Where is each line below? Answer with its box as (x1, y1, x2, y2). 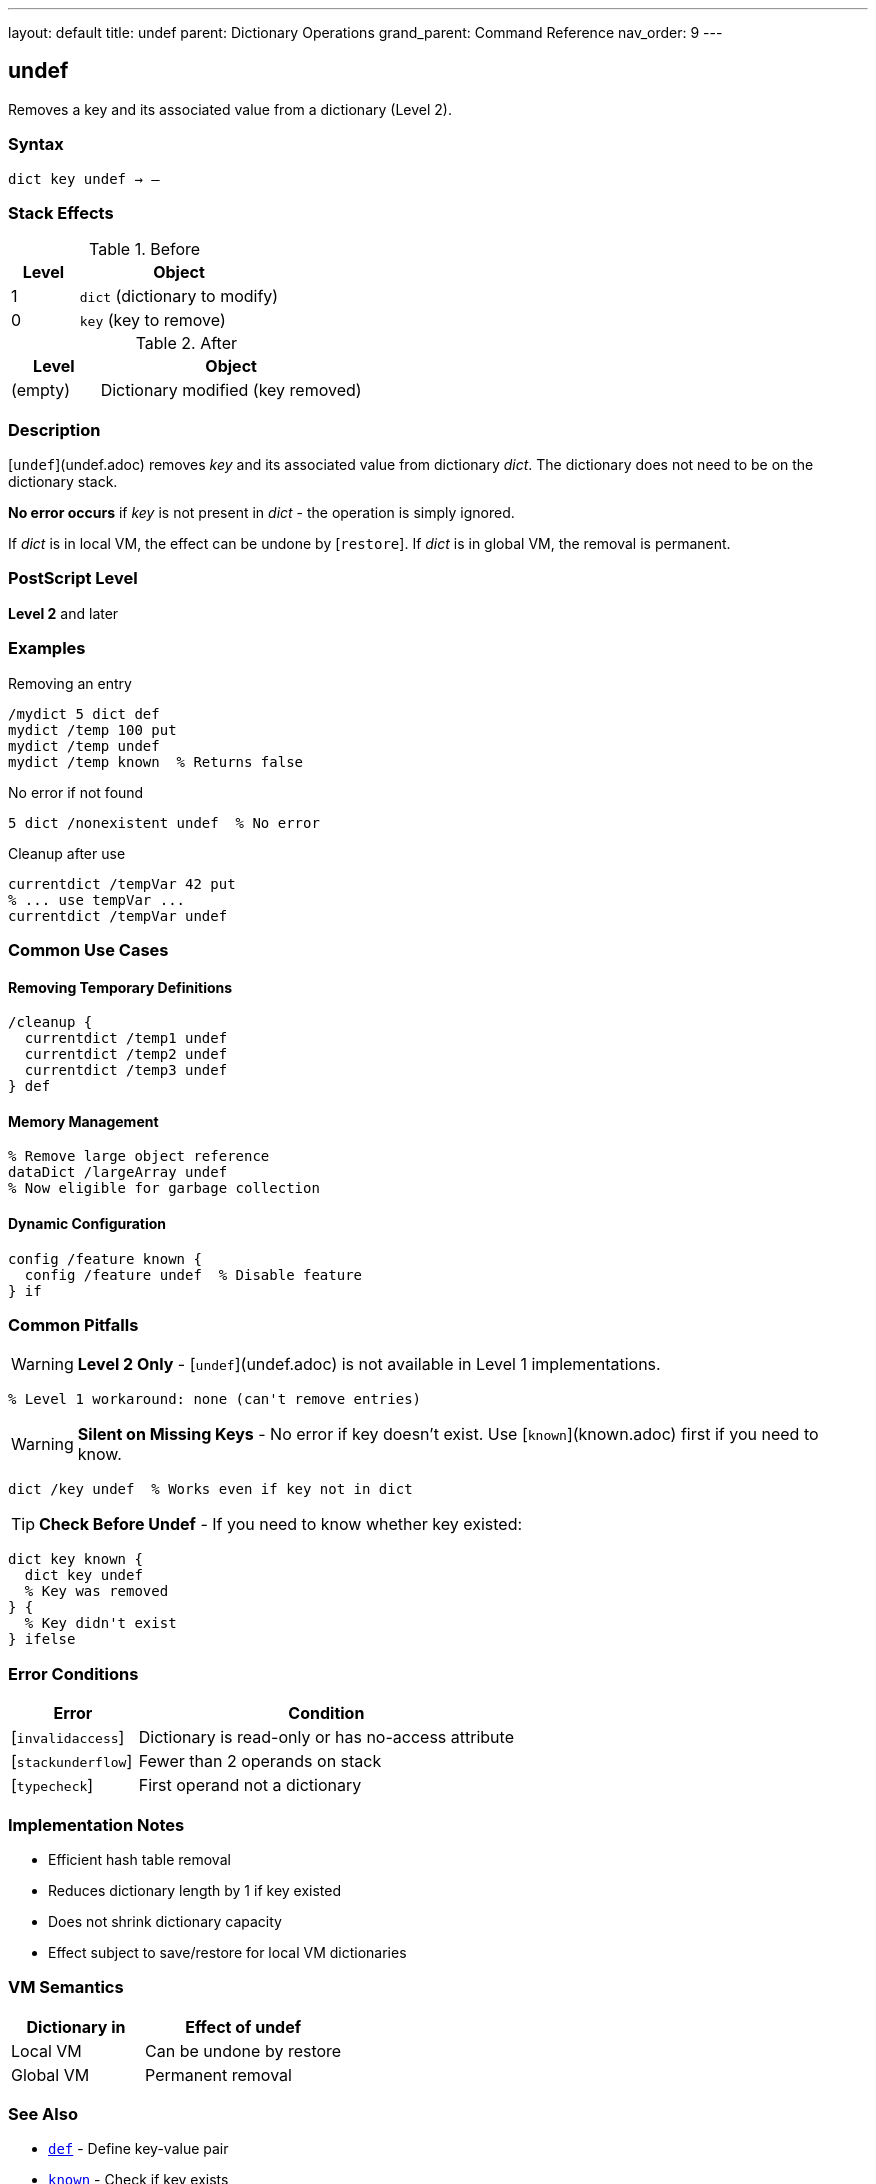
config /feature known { (8, 1250, 202, 1267)
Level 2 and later (8, 604, 119, 622)
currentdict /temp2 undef (24, 1046, 228, 1063)
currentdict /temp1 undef (24, 1030, 228, 1047)
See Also (8, 2104, 78, 2124)
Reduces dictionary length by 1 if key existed (48, 1881, 342, 1899)
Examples (8, 638, 86, 659)
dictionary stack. (8, 473, 118, 491)
